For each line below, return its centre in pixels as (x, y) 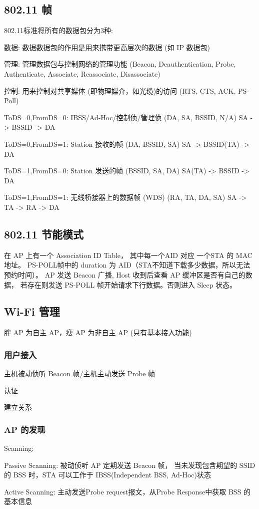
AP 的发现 (25, 429)
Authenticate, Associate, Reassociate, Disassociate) (82, 73)
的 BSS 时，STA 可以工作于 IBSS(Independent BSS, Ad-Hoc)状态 (107, 475)
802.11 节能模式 (44, 234)
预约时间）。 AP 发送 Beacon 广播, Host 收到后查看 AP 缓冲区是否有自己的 (125, 274)
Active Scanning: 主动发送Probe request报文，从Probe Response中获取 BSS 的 (127, 491)
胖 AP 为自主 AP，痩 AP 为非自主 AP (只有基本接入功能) (98, 332)
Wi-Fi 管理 (32, 311)
